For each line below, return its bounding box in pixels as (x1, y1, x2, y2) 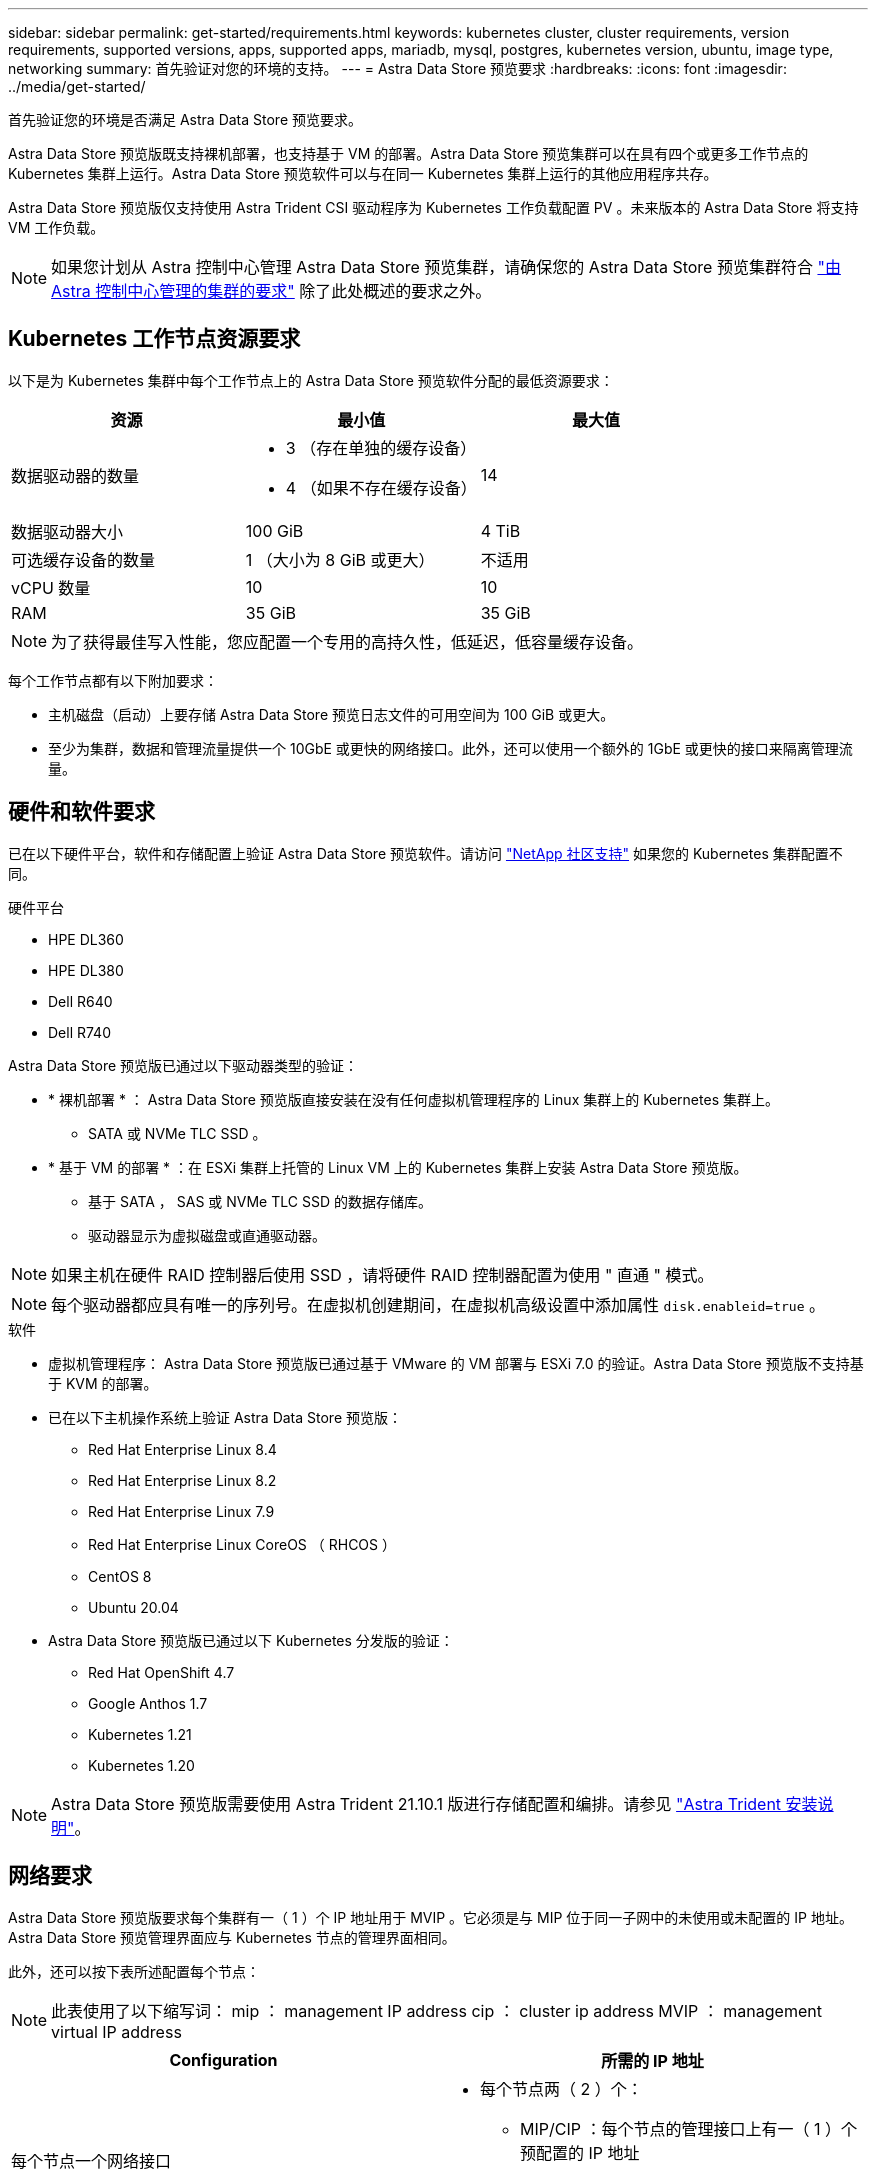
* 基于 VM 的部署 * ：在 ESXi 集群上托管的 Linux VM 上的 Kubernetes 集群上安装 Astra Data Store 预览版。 (48, 1158, 748, 1176)
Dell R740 (48, 1023, 111, 1041)
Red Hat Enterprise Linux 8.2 (88, 1471, 277, 1489)
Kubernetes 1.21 (88, 1725, 192, 1743)
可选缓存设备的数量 (11, 549, 156, 570)
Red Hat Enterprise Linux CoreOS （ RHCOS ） (88, 1535, 396, 1553)
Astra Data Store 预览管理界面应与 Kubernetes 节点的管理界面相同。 (8, 1928, 456, 1946)
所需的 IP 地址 (601, 2050, 704, 2071)
